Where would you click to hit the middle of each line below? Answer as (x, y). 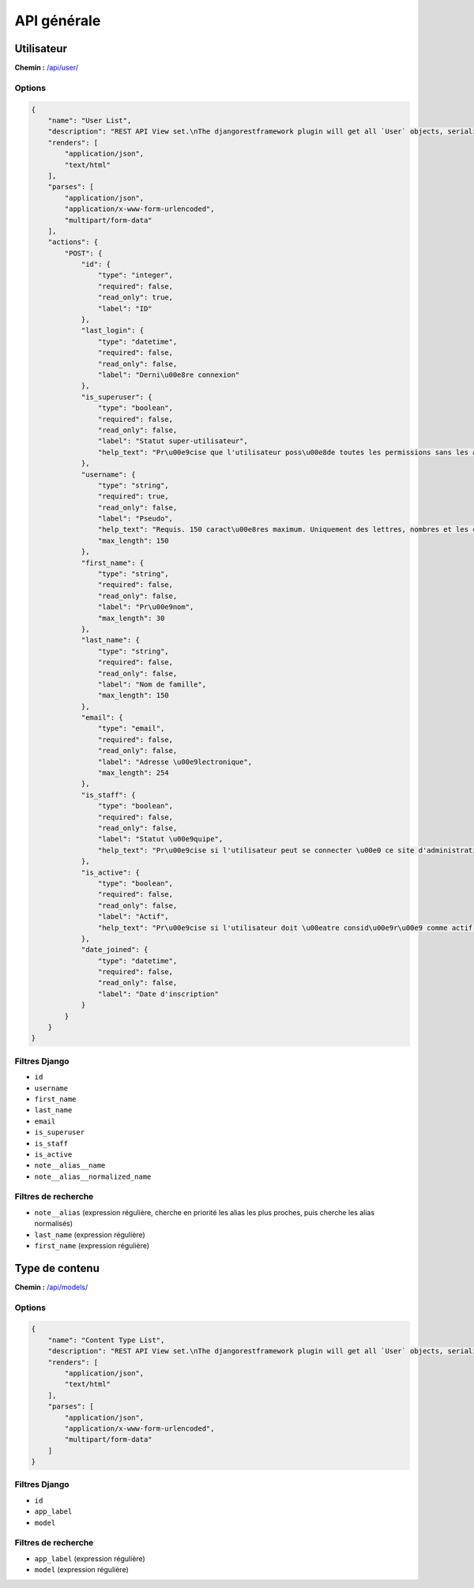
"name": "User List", (90, 120)
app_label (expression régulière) (90, 1558)
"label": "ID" (125, 309)
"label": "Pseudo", (135, 519)
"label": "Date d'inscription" (158, 994)
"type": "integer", (135, 275)
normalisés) (54, 1224)
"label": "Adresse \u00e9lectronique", (175, 762)
